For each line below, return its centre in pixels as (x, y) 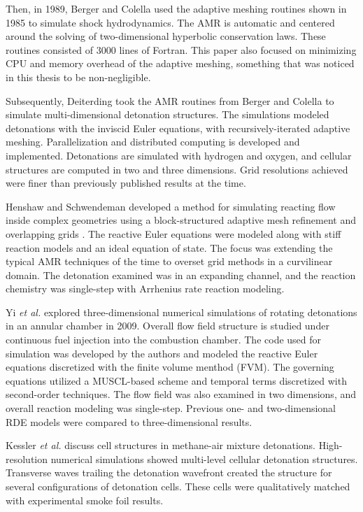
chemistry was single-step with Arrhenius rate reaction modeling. (145, 289)
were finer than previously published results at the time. (126, 183)
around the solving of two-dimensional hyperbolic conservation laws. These (166, 36)
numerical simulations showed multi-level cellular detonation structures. (204, 458)
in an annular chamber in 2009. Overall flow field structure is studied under (168, 326)
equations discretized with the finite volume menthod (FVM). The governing (170, 367)
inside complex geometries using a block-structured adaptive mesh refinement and (181, 220)
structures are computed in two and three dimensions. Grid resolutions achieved (177, 169)
